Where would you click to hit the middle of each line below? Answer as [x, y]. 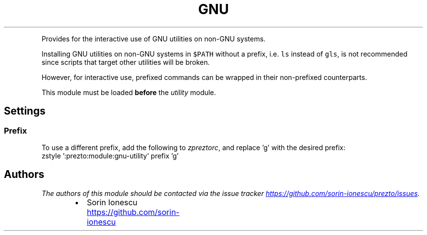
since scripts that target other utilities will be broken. [126, 62]
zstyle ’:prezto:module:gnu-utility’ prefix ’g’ [110, 156]
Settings [25, 111]
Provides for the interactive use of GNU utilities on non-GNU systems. [154, 39]
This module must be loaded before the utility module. [129, 92]
